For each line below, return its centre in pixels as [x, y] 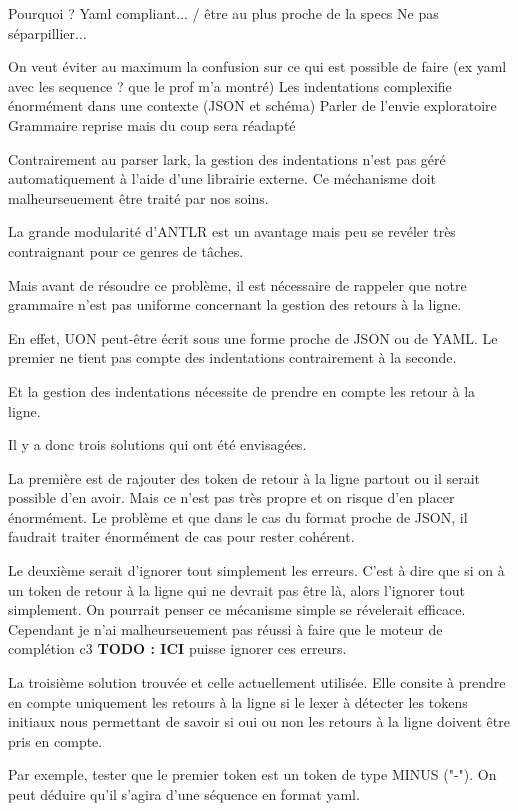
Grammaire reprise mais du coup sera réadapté [152, 124]
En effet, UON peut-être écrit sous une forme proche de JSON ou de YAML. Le [253, 337]
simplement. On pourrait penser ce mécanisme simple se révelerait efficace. [237, 609]
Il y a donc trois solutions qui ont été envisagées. [157, 444]
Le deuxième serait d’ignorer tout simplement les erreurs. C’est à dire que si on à [256, 570]
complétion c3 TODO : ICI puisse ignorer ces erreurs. [177, 648]
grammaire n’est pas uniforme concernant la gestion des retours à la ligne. [235, 304]
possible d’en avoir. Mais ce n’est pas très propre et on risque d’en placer [231, 497]
